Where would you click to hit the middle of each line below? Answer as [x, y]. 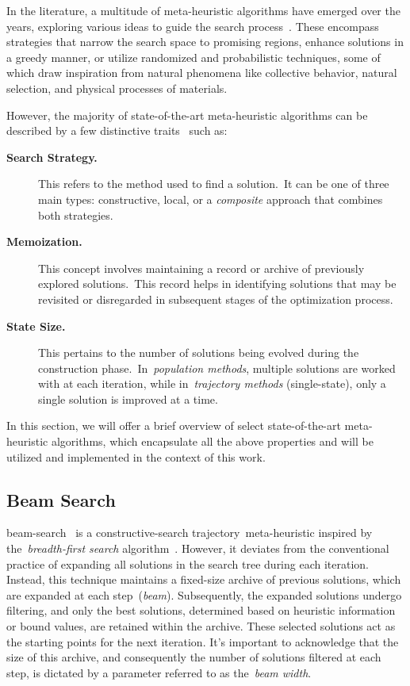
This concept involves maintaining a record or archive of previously [201, 268]
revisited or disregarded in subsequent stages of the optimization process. [216, 299]
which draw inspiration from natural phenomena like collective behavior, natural [202, 73]
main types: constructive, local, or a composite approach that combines [211, 199]
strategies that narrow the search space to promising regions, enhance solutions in [205, 42]
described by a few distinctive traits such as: [117, 130]
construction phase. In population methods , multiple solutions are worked [217, 368]
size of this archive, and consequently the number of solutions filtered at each [194, 657]
